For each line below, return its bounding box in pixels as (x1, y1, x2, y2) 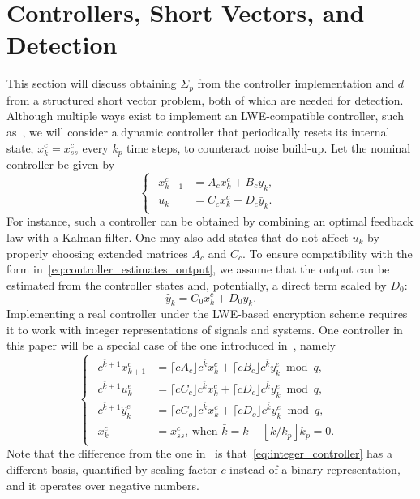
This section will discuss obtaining (6, 75, 177, 92)
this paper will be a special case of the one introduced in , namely (6, 337, 336, 354)
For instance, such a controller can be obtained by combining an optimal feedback (6, 213, 414, 230)
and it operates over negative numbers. (6, 476, 199, 493)
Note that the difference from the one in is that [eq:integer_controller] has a (6, 445, 392, 462)
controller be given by (6, 156, 115, 172)
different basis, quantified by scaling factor (6, 461, 217, 477)
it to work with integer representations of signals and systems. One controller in (6, 320, 403, 338)
